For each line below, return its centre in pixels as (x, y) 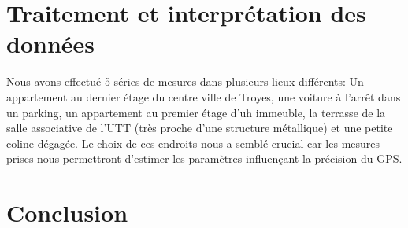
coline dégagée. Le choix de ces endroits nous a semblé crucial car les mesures (193, 143)
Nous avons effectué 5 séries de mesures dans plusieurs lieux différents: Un (185, 81)
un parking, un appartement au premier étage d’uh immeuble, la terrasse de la (196, 112)
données (51, 44)
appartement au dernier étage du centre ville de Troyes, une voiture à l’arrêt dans (204, 96)
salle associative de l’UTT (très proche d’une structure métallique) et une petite (200, 128)
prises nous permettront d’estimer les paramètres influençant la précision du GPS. (204, 158)
